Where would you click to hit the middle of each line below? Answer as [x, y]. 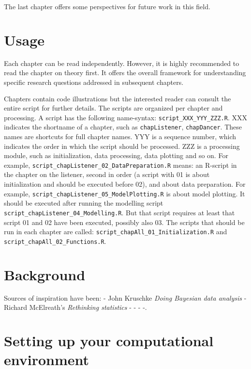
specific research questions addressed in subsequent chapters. [94, 82]
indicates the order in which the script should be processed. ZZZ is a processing [122, 146]
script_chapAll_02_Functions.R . [55, 241]
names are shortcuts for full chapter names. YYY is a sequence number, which [120, 136]
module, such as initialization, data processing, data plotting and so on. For [116, 155]
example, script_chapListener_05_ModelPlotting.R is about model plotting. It [125, 193]
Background [45, 274]
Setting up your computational [109, 340]
